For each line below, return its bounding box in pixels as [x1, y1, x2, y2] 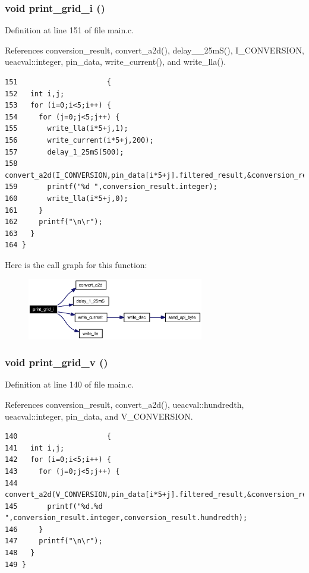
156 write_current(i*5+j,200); [5, 136, 154, 144]
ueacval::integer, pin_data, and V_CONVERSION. [5, 410, 193, 422]
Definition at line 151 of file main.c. [5, 24, 134, 36]
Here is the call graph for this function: [5, 258, 147, 270]
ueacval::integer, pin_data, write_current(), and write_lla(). [5, 55, 226, 68]
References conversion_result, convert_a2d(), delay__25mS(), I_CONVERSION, [5, 43, 304, 56]
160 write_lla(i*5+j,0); [5, 194, 128, 203]
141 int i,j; [5, 443, 65, 452]
